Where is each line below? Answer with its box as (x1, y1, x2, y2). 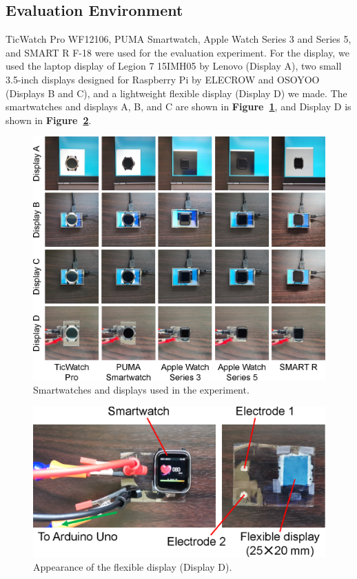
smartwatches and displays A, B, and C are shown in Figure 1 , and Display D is (6, 99, 351, 114)
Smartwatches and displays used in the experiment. (33, 383, 249, 397)
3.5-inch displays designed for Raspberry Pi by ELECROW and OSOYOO (6, 72, 320, 86)
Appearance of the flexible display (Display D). (33, 560, 232, 574)
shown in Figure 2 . (6, 112, 92, 127)
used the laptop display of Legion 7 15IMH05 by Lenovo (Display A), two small (6, 59, 342, 73)
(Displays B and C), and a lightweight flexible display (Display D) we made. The (6, 85, 347, 100)
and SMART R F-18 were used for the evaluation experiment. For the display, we (6, 45, 349, 59)
